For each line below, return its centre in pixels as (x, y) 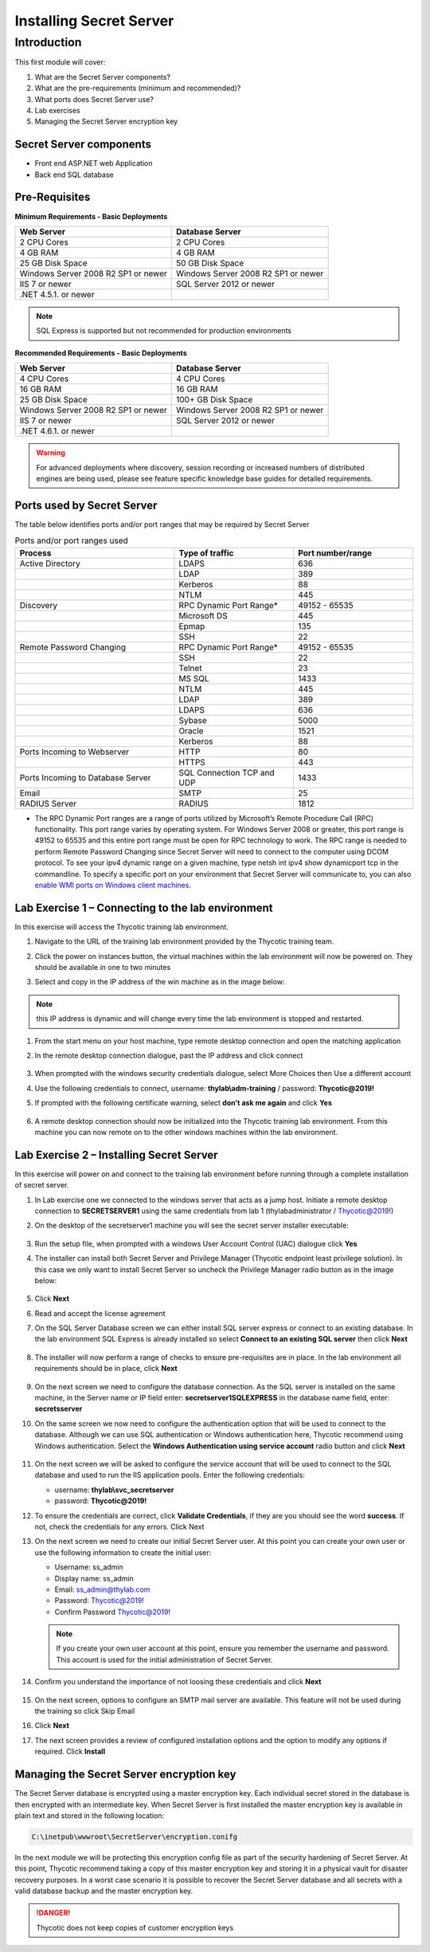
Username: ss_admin (89, 1567)
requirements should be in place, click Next (106, 1369)
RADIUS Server (48, 803)
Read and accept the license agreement (100, 1313)
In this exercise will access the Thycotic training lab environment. (121, 927)
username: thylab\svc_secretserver (114, 1490)
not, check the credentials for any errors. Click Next (119, 1526)
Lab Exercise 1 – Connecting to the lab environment (144, 907)
